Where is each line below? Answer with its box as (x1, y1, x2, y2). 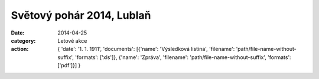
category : (11, 37, 36, 44)
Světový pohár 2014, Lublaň (11, 9, 151, 22)
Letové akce (57, 37, 87, 44)
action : (11, 46, 29, 53)
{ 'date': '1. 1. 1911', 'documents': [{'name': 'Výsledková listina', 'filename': (57, 46, 235, 53)
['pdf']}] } (57, 62, 81, 69)
